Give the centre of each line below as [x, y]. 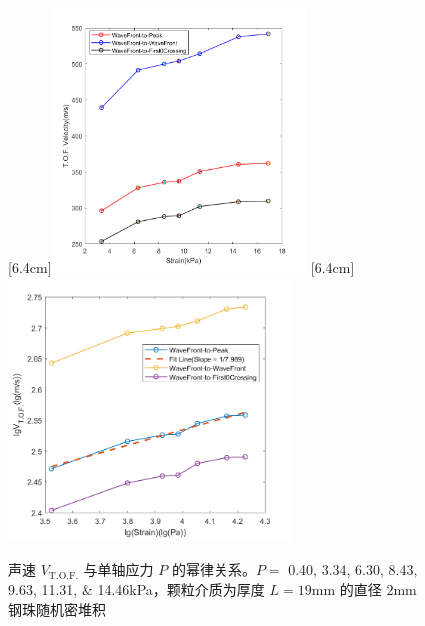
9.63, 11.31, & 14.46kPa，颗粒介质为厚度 [136, 588]
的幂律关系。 [213, 569]
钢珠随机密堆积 [57, 608]
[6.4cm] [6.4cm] [181, 266]
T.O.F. [63, 575]
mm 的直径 [346, 588]
